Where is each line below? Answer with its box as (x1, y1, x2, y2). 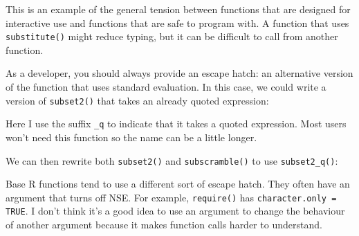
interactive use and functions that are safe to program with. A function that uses (6, 15, 349, 30)
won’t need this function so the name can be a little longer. (6, 129, 257, 144)
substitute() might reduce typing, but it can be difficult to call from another (6, 29, 338, 44)
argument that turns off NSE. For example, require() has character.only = (6, 190, 337, 204)
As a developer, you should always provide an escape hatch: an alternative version (6, 66, 353, 80)
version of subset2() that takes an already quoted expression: (6, 93, 269, 107)
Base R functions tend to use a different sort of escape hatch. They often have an (6, 176, 350, 191)
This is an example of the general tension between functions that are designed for (6, 2, 351, 16)
